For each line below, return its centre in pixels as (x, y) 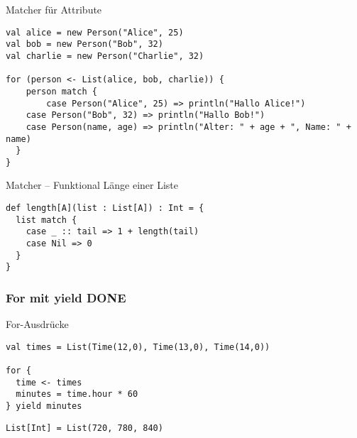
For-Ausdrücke (37, 324)
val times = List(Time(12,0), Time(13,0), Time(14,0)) (138, 347)
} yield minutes (44, 406)
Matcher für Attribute (54, 9)
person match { (61, 91)
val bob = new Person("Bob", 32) (84, 44)
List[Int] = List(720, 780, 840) (84, 428)
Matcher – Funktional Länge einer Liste (92, 185)
